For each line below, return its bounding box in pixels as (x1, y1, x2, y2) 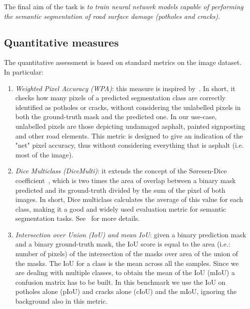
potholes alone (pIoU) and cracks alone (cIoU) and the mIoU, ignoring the (15, 286, 237, 296)
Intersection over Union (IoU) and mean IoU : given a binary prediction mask (15, 229, 246, 239)
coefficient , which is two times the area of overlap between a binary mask (15, 175, 236, 185)
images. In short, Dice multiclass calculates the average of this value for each (15, 194, 243, 204)
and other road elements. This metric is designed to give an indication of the (15, 130, 243, 140)
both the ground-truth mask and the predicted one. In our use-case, (15, 111, 217, 122)
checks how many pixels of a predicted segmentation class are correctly (15, 93, 226, 103)
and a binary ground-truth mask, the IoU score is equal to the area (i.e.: (15, 239, 231, 249)
